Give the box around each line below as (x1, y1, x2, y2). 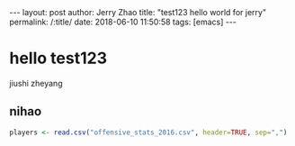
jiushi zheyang (9, 78, 63, 88)
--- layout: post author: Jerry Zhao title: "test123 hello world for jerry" (9, 7, 267, 17)
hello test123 (9, 48, 108, 68)
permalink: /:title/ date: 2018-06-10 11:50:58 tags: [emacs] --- (9, 16, 237, 27)
